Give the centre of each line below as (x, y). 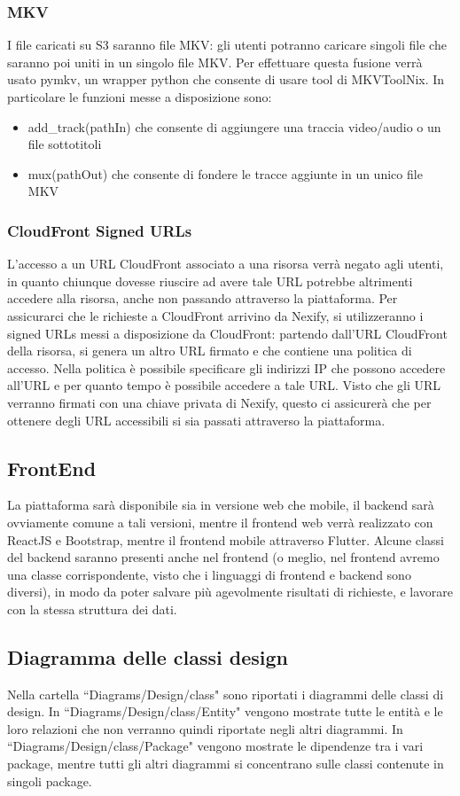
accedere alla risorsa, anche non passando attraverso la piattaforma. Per (203, 298)
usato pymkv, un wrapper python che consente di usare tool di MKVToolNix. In (226, 79)
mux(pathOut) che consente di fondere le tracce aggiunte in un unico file (225, 173)
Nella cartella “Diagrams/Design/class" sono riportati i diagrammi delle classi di (226, 694)
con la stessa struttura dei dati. (92, 609)
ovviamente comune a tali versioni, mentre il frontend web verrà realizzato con (220, 522)
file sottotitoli (65, 144)
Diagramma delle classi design (148, 656)
